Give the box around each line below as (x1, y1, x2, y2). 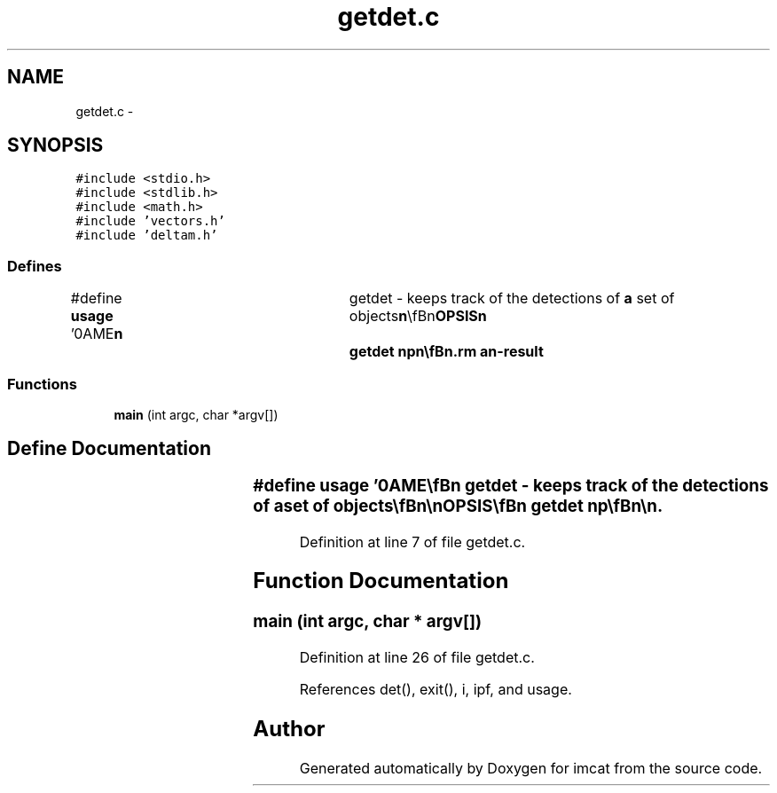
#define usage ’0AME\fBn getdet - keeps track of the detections (253, 475, 769, 496)
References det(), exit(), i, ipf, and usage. (299, 680, 572, 699)
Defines (7, 256, 62, 275)
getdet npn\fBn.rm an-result (349, 342, 544, 361)
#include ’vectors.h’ (75, 214, 225, 229)
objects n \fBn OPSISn (349, 307, 487, 326)
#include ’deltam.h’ (75, 228, 218, 243)
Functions (7, 374, 77, 393)
